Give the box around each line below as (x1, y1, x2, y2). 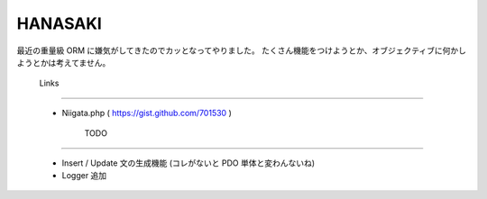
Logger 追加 (61, 169, 107, 180)
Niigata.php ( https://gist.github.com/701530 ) (61, 107, 232, 118)
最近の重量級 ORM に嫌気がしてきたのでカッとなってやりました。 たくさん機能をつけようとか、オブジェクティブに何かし (16, 45, 467, 56)
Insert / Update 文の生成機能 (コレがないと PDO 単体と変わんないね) (61, 158, 316, 168)
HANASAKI (16, 14, 103, 33)
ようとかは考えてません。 (16, 57, 111, 68)
